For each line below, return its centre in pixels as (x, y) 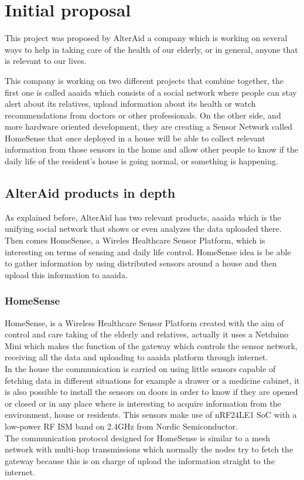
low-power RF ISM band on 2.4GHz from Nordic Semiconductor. (122, 426)
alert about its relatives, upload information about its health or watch (130, 104)
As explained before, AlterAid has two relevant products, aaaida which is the (143, 217)
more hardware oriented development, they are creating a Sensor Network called (149, 126)
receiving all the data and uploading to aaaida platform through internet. (136, 357)
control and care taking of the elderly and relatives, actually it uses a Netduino (147, 334)
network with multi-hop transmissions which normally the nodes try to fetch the (149, 449)
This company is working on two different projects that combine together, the (144, 80)
